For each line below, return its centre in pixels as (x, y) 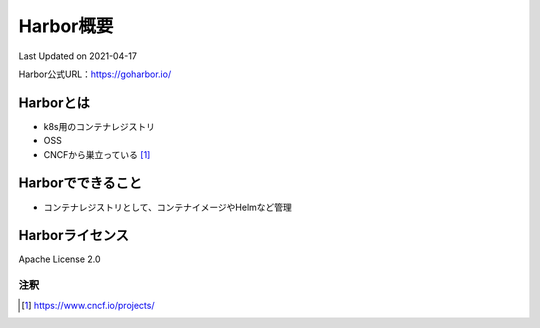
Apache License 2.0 (59, 259)
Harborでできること (80, 183)
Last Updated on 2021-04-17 (77, 56)
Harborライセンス (74, 235)
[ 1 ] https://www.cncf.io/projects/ (88, 305)
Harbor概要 (66, 26)
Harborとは (54, 102)
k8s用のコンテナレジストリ (99, 126)
